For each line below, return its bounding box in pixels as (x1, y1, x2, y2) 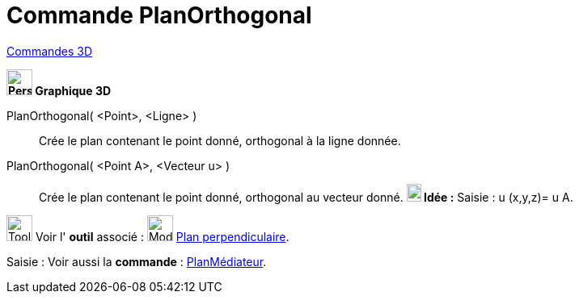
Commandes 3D (6, 44, 93, 58)
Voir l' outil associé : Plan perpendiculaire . (35, 229, 289, 244)
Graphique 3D (35, 83, 112, 98)
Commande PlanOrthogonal (6, 2, 312, 29)
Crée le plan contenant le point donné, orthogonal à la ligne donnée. (39, 133, 401, 148)
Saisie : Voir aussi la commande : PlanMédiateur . (6, 254, 267, 269)
